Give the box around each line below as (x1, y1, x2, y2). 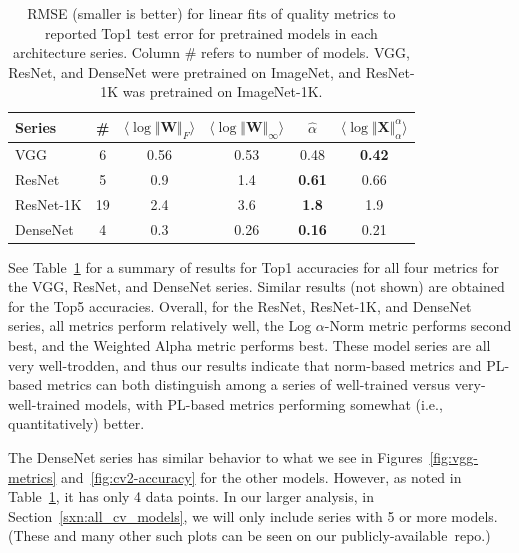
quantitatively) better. (8, 413, 145, 434)
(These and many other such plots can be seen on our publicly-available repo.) (8, 525, 491, 546)
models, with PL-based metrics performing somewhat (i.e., (84, 393, 443, 414)
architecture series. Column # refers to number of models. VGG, (12, 42, 410, 63)
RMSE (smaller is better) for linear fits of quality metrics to (27, 3, 396, 23)
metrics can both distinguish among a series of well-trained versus (46, 374, 451, 395)
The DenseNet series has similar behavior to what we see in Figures (8, 446, 423, 467)
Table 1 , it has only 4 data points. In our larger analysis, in (8, 486, 375, 507)
